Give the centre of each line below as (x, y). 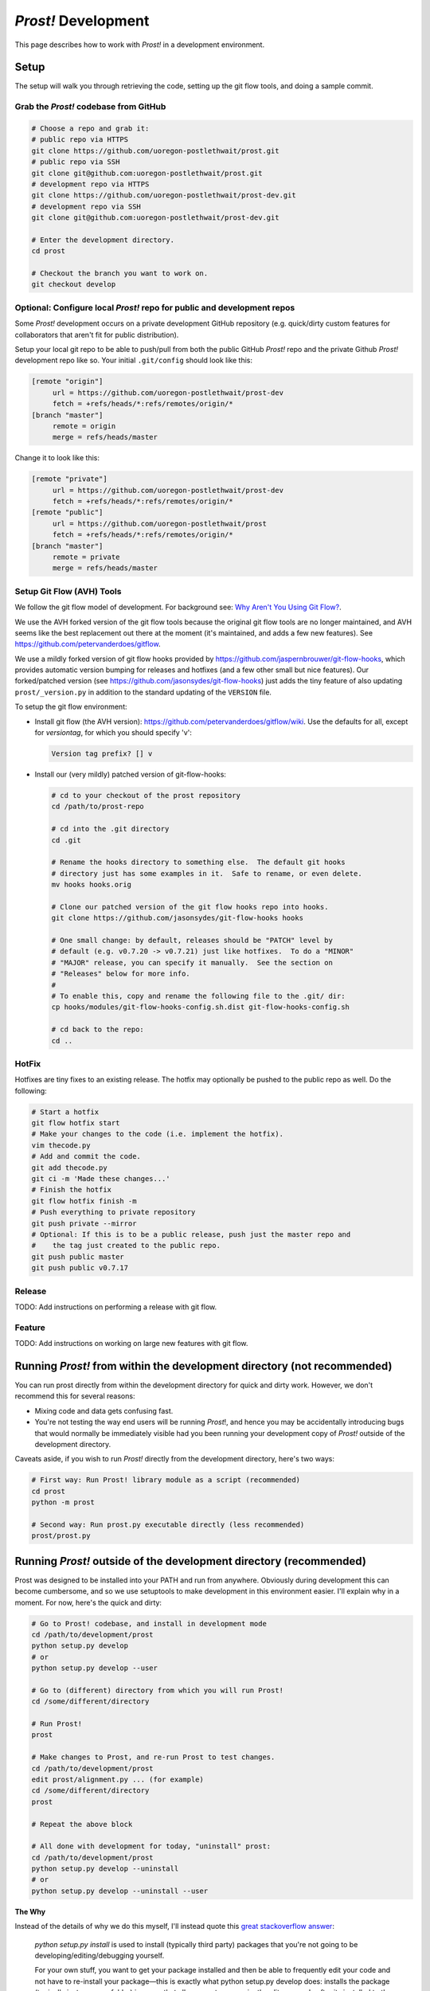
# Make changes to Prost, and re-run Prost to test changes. (153, 1757)
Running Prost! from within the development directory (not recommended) (203, 1366)
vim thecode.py (61, 1145)
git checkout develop (74, 284)
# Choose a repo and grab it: (90, 129)
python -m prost (63, 1502)
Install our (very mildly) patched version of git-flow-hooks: (131, 774)
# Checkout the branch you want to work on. (120, 274)
